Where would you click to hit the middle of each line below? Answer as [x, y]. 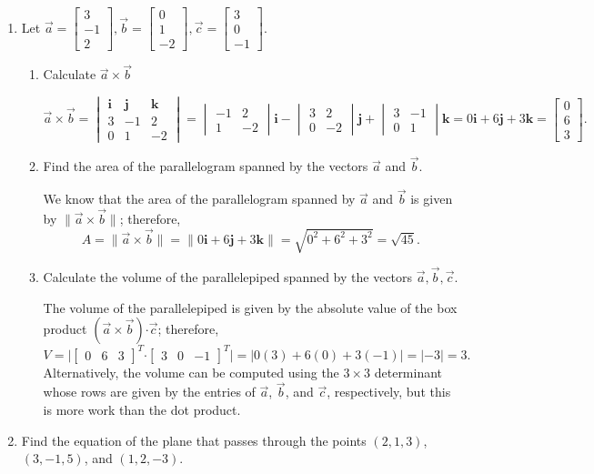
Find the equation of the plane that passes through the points [194, 440]
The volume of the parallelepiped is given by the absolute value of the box [250, 307]
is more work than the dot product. [142, 410]
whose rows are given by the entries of [149, 392]
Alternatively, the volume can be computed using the [191, 372]
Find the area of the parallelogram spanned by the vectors [206, 166]
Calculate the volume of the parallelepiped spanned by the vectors [228, 276]
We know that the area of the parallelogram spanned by [199, 199]
